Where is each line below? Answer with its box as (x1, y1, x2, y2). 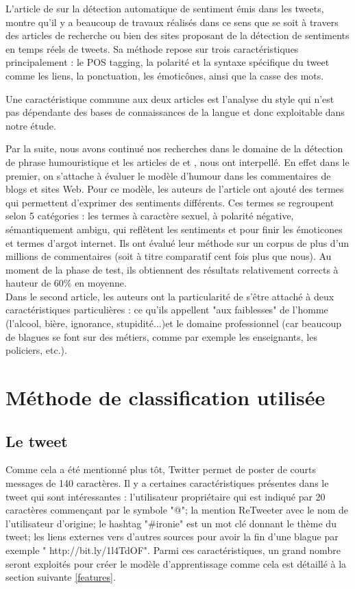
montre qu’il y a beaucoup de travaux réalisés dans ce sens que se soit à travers (5, 14, 339, 29)
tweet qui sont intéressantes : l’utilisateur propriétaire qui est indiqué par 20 (5, 489, 326, 503)
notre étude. (5, 118, 56, 132)
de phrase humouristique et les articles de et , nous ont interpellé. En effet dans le (5, 154, 350, 169)
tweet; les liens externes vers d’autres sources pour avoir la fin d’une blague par (5, 529, 339, 544)
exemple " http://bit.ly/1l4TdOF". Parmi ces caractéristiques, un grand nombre (5, 542, 341, 557)
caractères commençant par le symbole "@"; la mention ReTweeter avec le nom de (5, 503, 349, 517)
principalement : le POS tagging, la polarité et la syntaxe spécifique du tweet (5, 55, 330, 69)
